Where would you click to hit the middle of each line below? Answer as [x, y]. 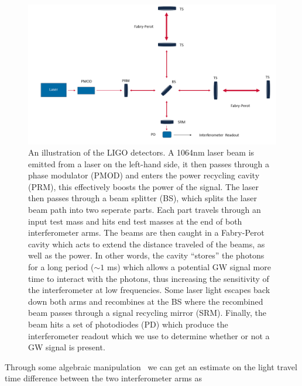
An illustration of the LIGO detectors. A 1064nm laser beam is [141, 152]
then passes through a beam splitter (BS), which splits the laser [143, 198]
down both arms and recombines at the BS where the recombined [146, 301]
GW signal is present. [67, 347]
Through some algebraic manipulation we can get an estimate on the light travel [151, 366]
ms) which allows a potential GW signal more [189, 267]
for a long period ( [61, 267]
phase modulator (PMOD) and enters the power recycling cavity [144, 175]
